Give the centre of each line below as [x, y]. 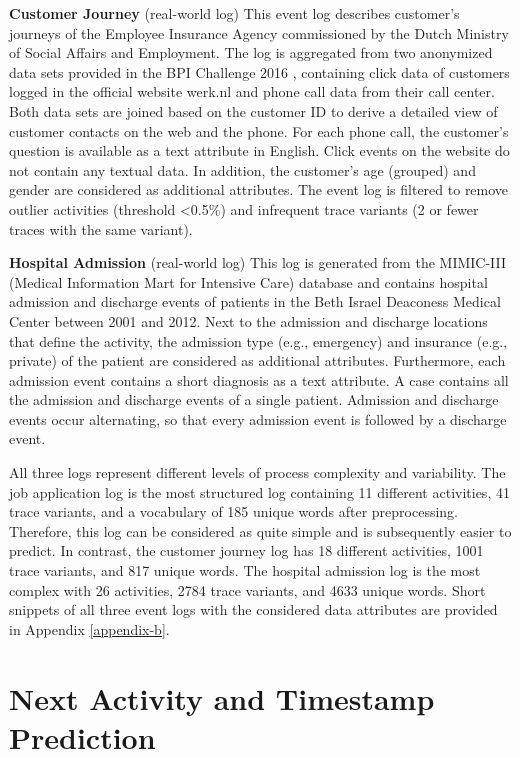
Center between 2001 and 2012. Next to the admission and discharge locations [248, 320]
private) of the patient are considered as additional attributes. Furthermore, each [257, 360]
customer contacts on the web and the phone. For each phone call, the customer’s [259, 130]
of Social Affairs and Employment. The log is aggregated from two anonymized [251, 52]
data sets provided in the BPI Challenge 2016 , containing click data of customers [259, 71]
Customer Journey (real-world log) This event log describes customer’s [234, 13]
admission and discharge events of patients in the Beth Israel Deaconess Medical [255, 301]
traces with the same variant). [101, 228]
